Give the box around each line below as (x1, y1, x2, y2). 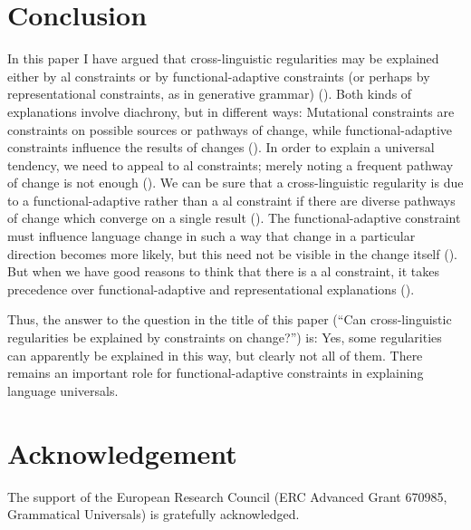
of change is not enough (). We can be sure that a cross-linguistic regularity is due (7, 173, 464, 192)
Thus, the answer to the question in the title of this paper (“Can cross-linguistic (7, 310, 452, 329)
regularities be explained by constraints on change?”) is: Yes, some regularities (7, 328, 442, 347)
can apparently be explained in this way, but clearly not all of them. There (7, 345, 423, 364)
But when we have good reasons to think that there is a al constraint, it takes (7, 262, 440, 281)
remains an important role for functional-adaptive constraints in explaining (7, 363, 424, 382)
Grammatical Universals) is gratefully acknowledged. (7, 505, 300, 524)
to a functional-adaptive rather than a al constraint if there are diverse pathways (7, 190, 456, 209)
